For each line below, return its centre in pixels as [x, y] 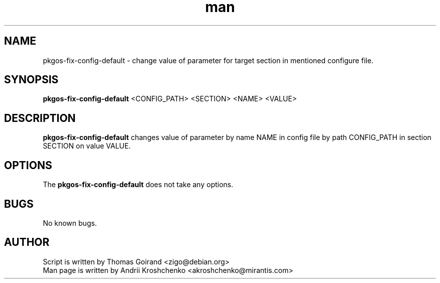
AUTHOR [27, 242]
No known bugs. [70, 223]
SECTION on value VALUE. [87, 146]
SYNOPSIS [31, 80]
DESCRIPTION [40, 118]
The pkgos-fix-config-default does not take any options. [138, 185]
